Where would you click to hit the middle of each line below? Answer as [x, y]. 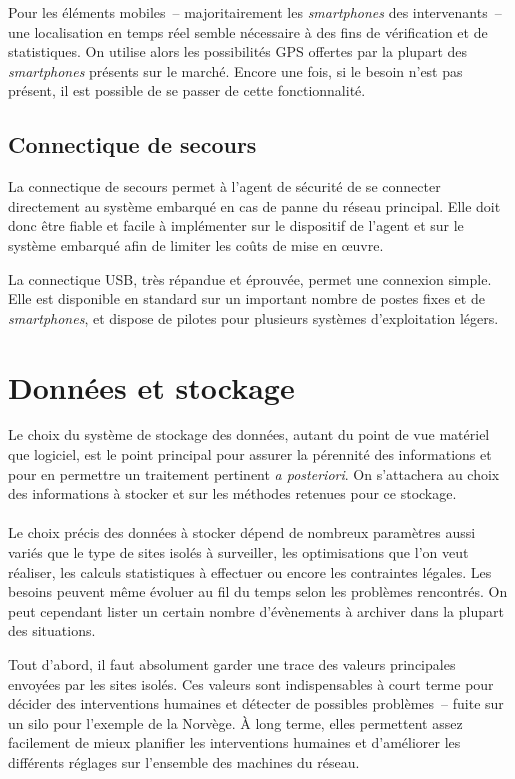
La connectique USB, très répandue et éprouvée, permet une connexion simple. [250, 278]
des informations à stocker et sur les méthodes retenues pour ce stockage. [232, 493]
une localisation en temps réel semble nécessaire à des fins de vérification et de [248, 31]
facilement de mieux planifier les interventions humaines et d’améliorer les [234, 742]
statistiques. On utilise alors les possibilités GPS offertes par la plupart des [238, 51]
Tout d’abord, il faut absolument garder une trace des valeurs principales [232, 663]
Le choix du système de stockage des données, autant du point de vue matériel [249, 434]
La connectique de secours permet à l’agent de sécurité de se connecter [224, 186]
